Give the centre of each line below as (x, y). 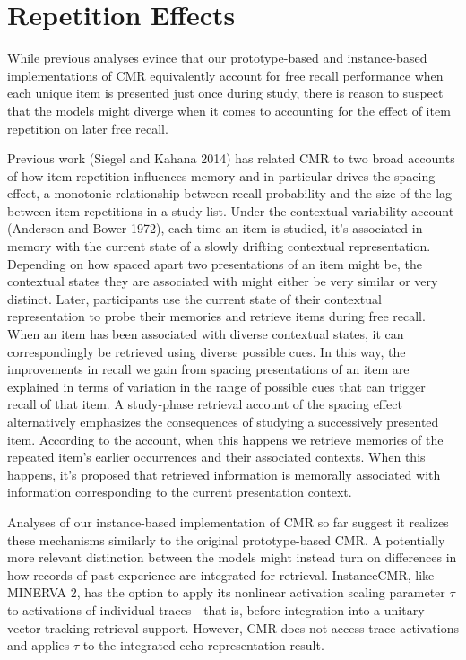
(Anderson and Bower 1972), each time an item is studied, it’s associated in (215, 228)
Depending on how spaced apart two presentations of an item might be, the (215, 263)
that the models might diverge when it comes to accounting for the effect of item (229, 110)
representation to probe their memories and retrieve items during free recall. (216, 316)
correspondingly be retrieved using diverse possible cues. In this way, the (207, 351)
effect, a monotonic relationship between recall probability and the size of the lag (230, 193)
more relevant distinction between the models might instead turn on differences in (232, 557)
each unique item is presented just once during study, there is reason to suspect (225, 93)
